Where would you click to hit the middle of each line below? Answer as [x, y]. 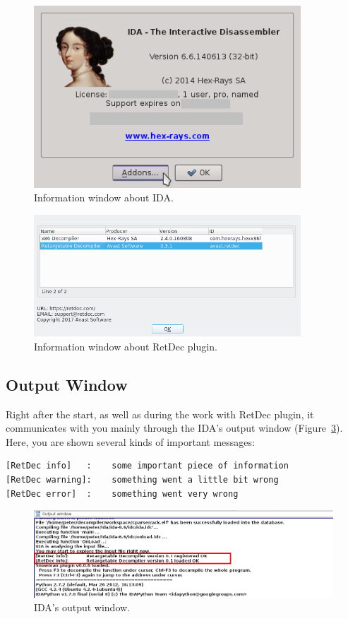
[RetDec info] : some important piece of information [147, 466]
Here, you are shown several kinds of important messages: [130, 441]
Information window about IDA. [104, 198]
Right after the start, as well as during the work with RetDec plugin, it [160, 414]
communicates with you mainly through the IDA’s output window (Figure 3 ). [174, 428]
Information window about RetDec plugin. [126, 346]
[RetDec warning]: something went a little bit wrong [142, 479]
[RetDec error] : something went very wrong [122, 494]
